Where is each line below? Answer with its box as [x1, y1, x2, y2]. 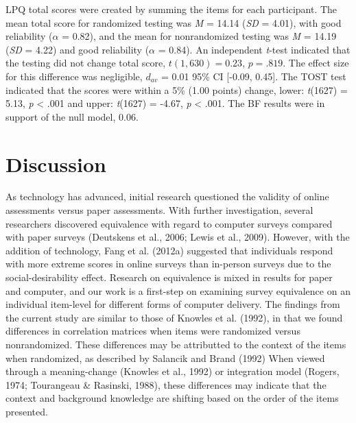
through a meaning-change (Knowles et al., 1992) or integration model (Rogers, [5, 364, 340, 378]
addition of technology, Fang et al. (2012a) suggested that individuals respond [5, 243, 333, 257]
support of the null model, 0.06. [5, 109, 139, 123]
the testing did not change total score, [5, 56, 166, 70]
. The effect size [283, 56, 349, 70]
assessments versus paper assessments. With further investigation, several [5, 203, 313, 217]
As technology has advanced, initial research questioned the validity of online [5, 189, 329, 204]
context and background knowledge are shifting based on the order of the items [5, 391, 339, 405]
